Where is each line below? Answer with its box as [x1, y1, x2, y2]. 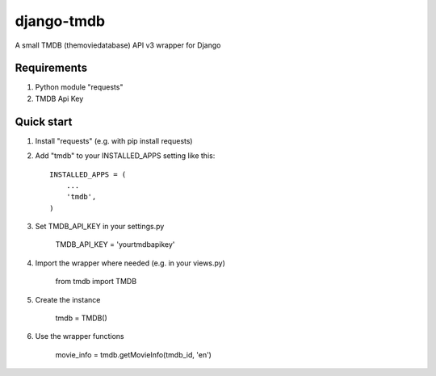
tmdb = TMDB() [55, 313, 108, 323]
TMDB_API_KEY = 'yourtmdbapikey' [55, 240, 175, 249]
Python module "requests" [35, 82, 124, 92]
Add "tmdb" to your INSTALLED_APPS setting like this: [35, 151, 216, 161]
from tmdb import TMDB [55, 277, 137, 286]
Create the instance [35, 295, 101, 304]
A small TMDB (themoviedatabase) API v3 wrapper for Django [15, 40, 221, 50]
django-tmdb [15, 12, 105, 30]
